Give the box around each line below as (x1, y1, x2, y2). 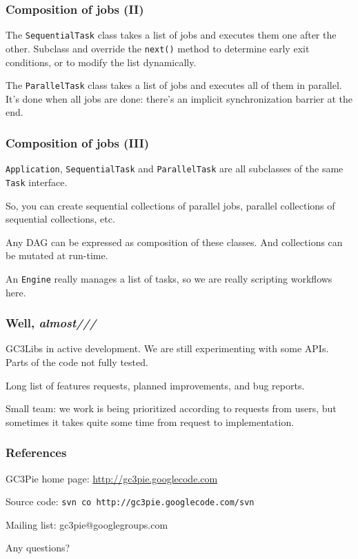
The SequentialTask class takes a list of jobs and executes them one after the (6, 28, 337, 42)
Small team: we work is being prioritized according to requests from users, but (6, 401, 337, 416)
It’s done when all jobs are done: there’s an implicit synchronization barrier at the (6, 91, 353, 105)
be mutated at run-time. (6, 248, 108, 263)
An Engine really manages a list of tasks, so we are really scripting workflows (6, 271, 332, 285)
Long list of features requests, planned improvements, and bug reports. (6, 378, 305, 392)
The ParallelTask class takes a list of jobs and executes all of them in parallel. (6, 78, 342, 92)
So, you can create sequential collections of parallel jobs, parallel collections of (6, 198, 335, 212)
